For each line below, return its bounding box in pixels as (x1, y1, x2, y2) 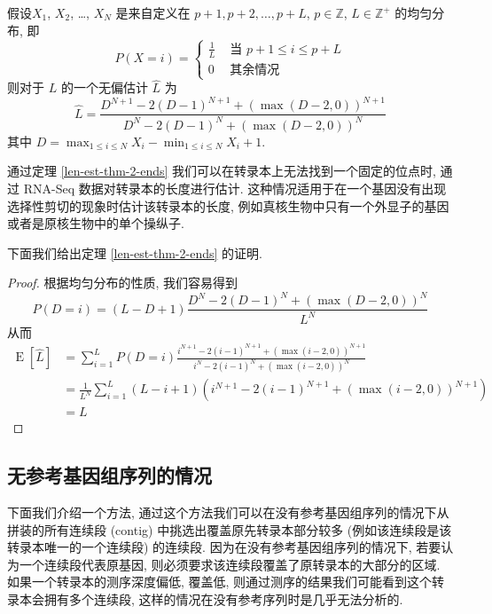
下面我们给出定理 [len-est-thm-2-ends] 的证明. (7, 243, 262, 262)
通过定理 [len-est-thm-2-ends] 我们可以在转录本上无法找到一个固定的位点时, (7, 161, 436, 180)
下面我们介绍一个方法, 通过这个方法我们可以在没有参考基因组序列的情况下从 (7, 503, 449, 522)
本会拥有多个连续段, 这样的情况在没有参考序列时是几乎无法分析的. (19, 590, 403, 609)
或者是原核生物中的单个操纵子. (7, 214, 184, 232)
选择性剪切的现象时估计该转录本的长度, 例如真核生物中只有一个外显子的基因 (7, 196, 449, 215)
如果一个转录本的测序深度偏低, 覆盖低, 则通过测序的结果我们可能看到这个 (7, 572, 433, 591)
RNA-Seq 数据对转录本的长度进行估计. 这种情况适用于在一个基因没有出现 (23, 179, 447, 197)
